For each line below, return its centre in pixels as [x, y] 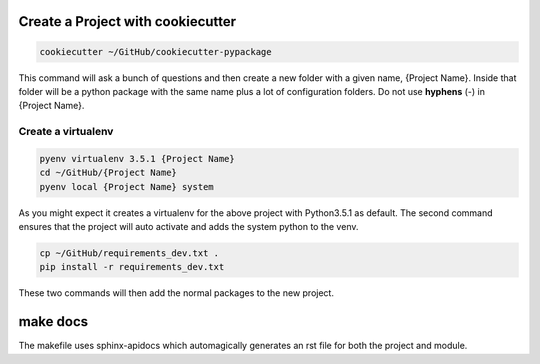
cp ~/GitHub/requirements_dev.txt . [129, 253]
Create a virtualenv [66, 132]
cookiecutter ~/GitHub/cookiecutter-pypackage [155, 51]
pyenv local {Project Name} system [126, 186]
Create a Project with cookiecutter [127, 21]
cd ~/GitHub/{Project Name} [108, 173]
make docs [53, 321]
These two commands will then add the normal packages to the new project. [176, 293]
